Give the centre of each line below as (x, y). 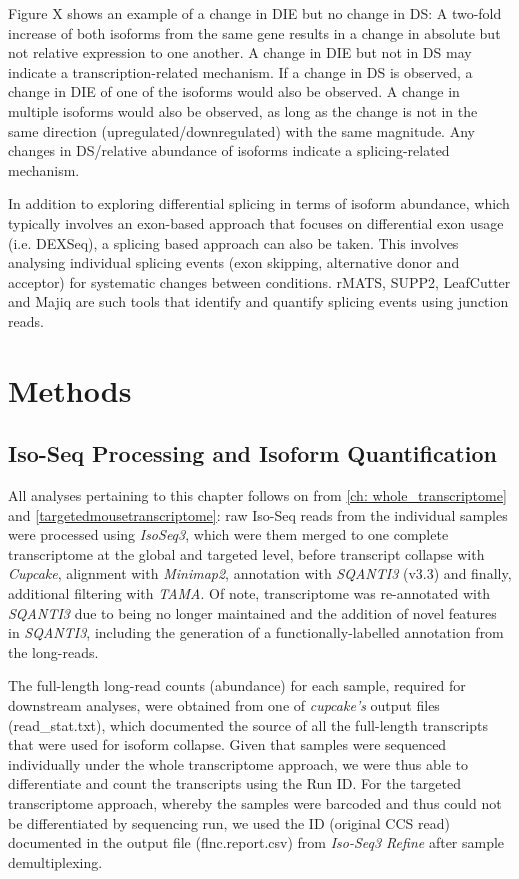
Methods (70, 389)
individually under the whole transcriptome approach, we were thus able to (238, 763)
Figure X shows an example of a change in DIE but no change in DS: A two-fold (255, 13)
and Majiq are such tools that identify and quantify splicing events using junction (258, 301)
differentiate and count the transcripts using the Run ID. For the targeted (234, 783)
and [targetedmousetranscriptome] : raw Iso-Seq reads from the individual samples (258, 514)
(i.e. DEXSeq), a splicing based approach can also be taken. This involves (233, 242)
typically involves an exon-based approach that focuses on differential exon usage (256, 222)
